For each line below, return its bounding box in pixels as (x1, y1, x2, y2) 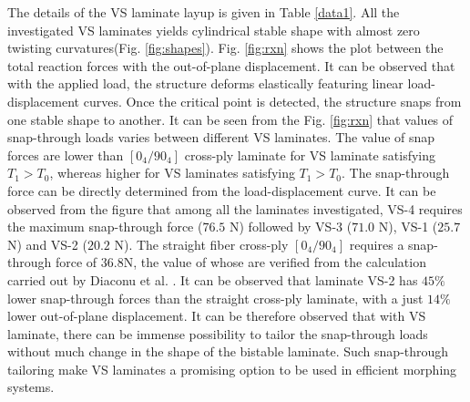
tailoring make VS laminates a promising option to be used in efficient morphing (7, 359, 457, 378)
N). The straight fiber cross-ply (114, 234, 289, 253)
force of (55, 253, 97, 272)
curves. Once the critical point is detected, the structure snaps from (83, 91, 462, 110)
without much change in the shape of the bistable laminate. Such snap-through (7, 342, 449, 361)
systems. (7, 377, 55, 397)
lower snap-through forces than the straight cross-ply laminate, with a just (7, 288, 424, 307)
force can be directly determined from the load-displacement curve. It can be (7, 180, 436, 200)
